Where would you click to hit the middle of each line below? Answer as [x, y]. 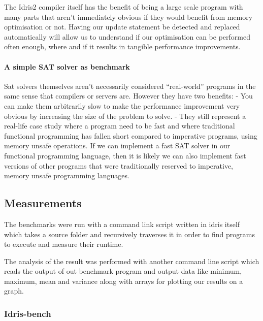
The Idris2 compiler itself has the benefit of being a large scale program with [124, 7]
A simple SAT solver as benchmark [67, 66]
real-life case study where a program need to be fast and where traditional [120, 126]
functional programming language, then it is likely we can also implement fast [125, 155]
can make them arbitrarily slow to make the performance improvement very [122, 105]
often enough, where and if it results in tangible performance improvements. [122, 46]
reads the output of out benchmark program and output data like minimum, [123, 271]
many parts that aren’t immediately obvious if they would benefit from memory [128, 17]
